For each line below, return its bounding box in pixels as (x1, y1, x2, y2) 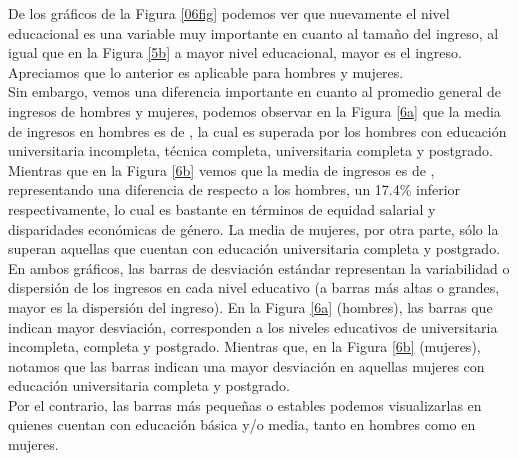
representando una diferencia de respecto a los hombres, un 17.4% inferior (8, 179, 461, 200)
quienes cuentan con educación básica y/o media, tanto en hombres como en (8, 414, 476, 435)
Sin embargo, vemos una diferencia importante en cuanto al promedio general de (8, 81, 501, 102)
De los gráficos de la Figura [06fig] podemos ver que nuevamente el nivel (8, 3, 450, 23)
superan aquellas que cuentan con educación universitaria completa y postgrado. (8, 238, 501, 259)
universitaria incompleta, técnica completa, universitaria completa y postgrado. (8, 140, 493, 161)
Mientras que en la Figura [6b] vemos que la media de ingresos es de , (8, 159, 435, 180)
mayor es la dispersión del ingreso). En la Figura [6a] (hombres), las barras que (8, 296, 493, 317)
